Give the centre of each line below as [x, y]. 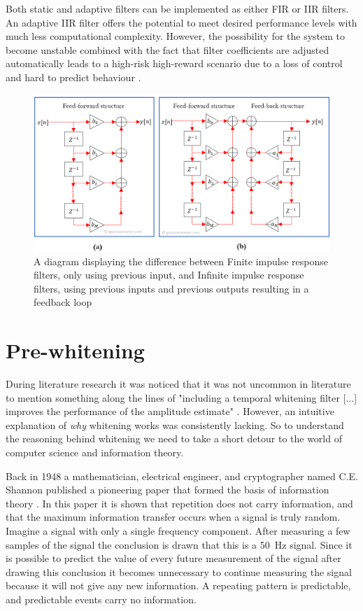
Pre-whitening [75, 350]
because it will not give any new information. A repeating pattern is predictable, [178, 585]
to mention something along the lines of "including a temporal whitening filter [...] [181, 397]
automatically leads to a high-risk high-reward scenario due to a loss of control [174, 63]
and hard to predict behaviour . [73, 77]
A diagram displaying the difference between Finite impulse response [181, 261]
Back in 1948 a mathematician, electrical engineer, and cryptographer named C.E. [182, 476]
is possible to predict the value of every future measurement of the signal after [173, 558]
